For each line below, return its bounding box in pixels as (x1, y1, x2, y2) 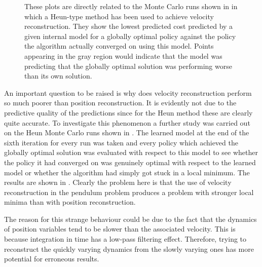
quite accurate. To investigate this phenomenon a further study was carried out (4, 117, 250, 128)
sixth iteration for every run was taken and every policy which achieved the (4, 137, 238, 147)
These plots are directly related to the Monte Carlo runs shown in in (24, 1, 238, 11)
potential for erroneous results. (4, 253, 99, 264)
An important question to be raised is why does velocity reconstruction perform (4, 87, 252, 98)
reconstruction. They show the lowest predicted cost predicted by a (24, 21, 233, 31)
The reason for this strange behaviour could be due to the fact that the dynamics (4, 213, 257, 224)
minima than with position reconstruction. (4, 197, 136, 207)
